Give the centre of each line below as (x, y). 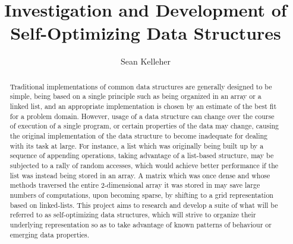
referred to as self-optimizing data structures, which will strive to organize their (133, 215)
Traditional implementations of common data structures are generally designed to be (141, 86)
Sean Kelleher (146, 61)
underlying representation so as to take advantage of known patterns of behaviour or (141, 224)
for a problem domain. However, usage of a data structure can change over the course (142, 116)
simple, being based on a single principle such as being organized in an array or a (136, 96)
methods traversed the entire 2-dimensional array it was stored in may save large (135, 185)
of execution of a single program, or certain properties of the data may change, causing (144, 126)
